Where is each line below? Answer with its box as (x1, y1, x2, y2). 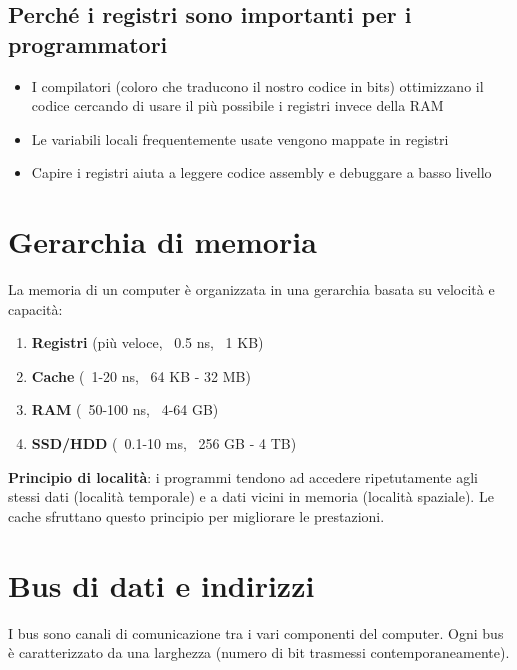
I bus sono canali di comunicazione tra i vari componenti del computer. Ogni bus (8, 622, 504, 643)
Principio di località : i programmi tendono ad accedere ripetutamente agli (8, 466, 478, 487)
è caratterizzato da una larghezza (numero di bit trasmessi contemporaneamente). (8, 642, 510, 663)
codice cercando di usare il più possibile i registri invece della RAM (31, 95, 444, 116)
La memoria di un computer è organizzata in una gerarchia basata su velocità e (8, 279, 495, 300)
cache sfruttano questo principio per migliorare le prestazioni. (8, 505, 385, 526)
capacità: (8, 298, 63, 319)
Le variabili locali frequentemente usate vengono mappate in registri (31, 128, 449, 149)
